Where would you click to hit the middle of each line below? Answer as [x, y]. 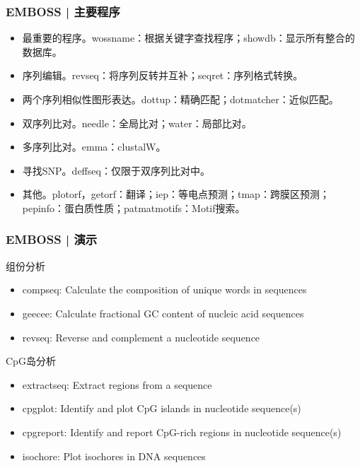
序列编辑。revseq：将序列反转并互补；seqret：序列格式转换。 [163, 75]
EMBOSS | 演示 [52, 239]
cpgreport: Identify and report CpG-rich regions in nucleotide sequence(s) [182, 432]
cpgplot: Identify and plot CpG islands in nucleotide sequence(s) [162, 408]
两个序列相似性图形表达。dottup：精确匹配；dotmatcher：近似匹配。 [180, 99]
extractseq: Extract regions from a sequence [117, 384]
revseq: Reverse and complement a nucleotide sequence [141, 337]
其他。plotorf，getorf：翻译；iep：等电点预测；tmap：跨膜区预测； [176, 194]
